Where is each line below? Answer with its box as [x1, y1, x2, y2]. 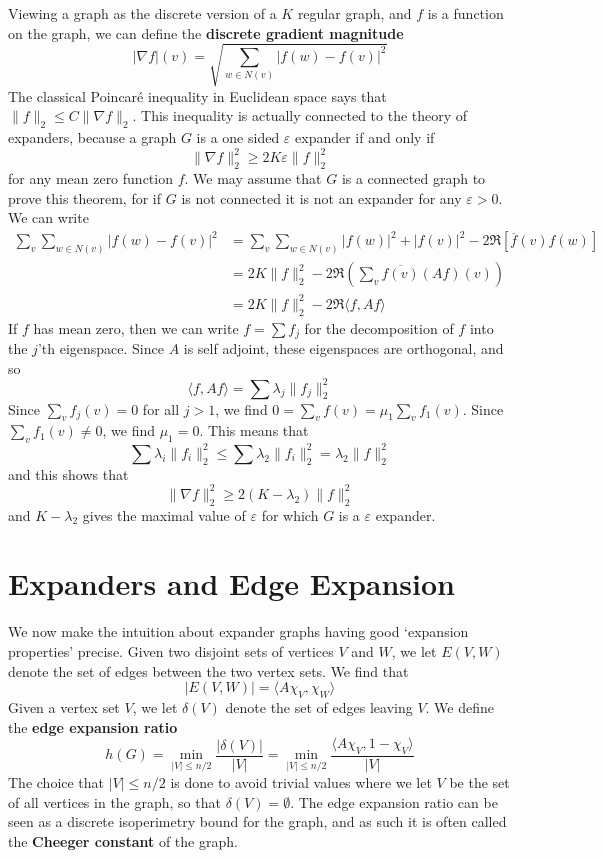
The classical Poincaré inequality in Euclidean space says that [8, 85, 387, 106]
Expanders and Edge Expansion [8, 563, 455, 604]
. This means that [199, 420, 309, 441]
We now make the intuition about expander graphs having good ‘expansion [8, 621, 469, 642]
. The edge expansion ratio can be [290, 791, 498, 812]
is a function [427, 3, 504, 23]
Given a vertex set [8, 696, 120, 717]
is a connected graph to [341, 168, 486, 189]
